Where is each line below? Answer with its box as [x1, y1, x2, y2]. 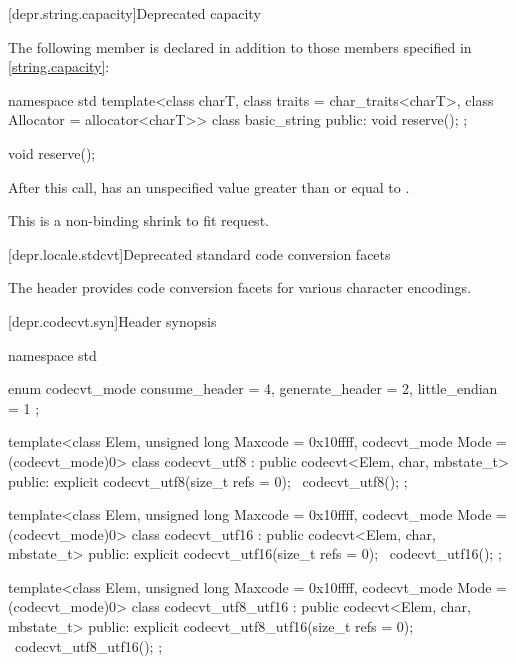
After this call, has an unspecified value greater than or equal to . [8, 176, 410, 197]
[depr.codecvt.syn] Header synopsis [8, 310, 217, 331]
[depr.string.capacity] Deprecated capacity [8, 3, 261, 23]
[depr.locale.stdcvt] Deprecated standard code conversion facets [8, 243, 391, 264]
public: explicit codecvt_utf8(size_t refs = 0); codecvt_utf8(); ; [8, 470, 408, 491]
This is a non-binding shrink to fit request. [8, 210, 269, 231]
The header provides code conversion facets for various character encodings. [8, 277, 472, 298]
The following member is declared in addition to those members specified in [8, 36, 472, 57]
